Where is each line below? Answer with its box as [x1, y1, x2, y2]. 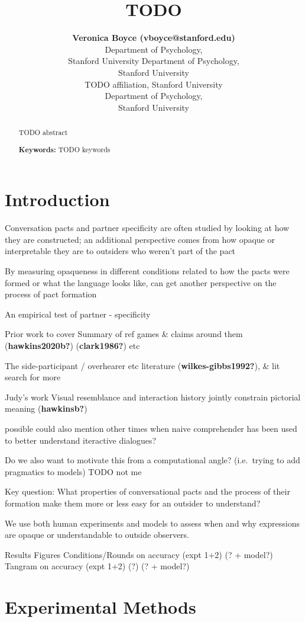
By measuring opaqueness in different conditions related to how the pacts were [5, 265, 290, 277]
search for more [5, 371, 61, 383]
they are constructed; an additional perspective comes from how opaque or [5, 233, 275, 245]
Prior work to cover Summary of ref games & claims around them [5, 328, 243, 340]
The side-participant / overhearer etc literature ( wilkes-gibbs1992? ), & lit [5, 359, 280, 371]
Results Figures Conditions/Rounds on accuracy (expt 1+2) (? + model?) [5, 548, 273, 560]
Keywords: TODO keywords [18, 144, 111, 155]
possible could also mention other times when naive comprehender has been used [5, 422, 297, 434]
